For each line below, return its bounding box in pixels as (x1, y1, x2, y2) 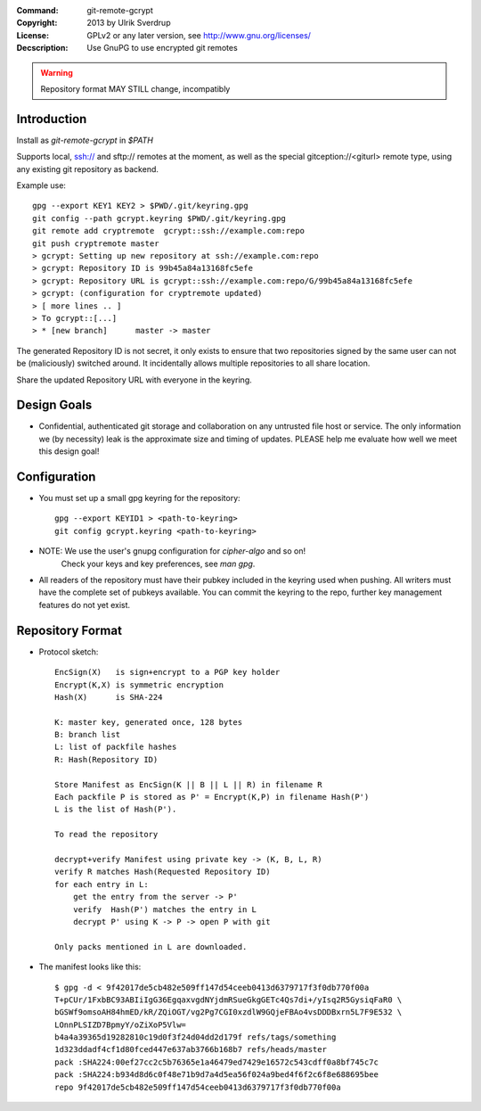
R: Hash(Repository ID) (54, 754, 159, 764)
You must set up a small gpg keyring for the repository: (38, 493, 240, 504)
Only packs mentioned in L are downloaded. (54, 942, 248, 951)
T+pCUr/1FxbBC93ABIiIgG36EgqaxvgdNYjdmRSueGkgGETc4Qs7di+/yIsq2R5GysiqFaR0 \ (54, 994, 403, 1005)
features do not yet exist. (38, 599, 131, 610)
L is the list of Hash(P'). (54, 804, 177, 815)
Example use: (16, 180, 67, 191)
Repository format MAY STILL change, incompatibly (40, 83, 231, 94)
